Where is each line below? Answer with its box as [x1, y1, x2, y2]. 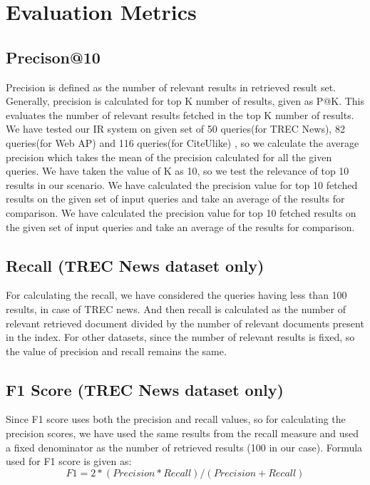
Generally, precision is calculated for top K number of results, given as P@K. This [6, 93, 365, 108]
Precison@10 [6, 46, 101, 68]
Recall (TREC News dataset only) [6, 254, 264, 276]
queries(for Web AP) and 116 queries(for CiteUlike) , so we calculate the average [6, 135, 359, 150]
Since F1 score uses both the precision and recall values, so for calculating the [6, 412, 346, 427]
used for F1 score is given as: [6, 454, 132, 469]
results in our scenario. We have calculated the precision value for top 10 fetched [6, 177, 358, 192]
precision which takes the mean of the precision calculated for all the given [6, 149, 332, 164]
